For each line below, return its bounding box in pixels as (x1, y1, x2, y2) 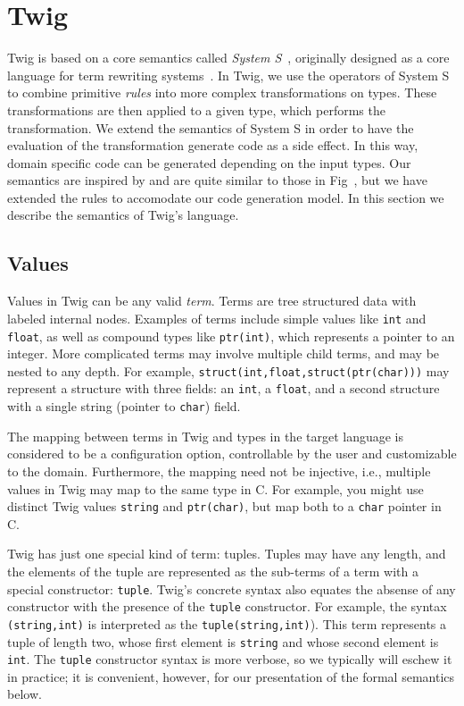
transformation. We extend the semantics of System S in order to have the (7, 118, 414, 137)
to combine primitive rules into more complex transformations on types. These (7, 83, 437, 102)
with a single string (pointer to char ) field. (7, 397, 241, 416)
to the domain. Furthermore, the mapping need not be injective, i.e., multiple (7, 461, 431, 480)
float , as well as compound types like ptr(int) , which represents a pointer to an (7, 326, 455, 345)
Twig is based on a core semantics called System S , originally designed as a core (7, 48, 450, 67)
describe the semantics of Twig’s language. (7, 206, 239, 224)
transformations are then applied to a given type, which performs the (7, 100, 385, 119)
